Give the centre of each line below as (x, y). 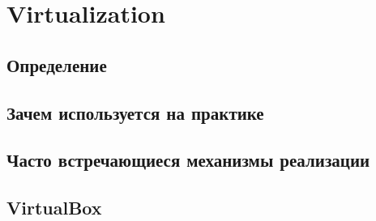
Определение (57, 64)
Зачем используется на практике (135, 112)
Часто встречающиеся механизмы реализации (188, 160)
